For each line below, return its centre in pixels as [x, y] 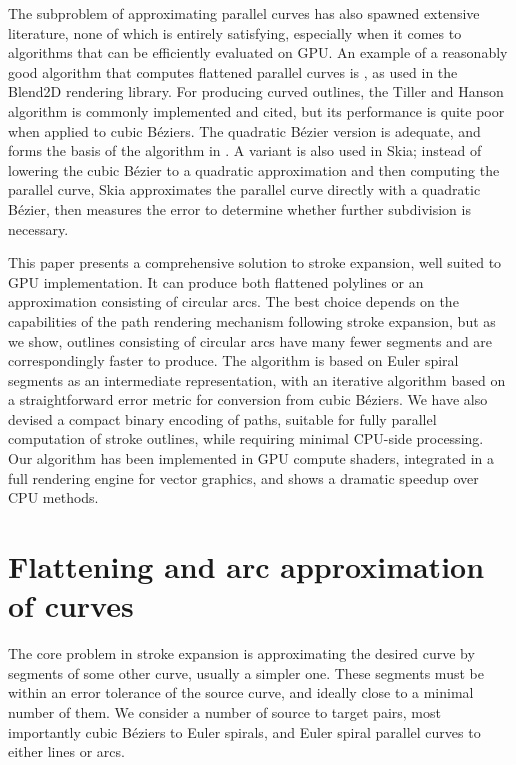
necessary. [38, 228]
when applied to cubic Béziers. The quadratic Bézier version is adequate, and [244, 130]
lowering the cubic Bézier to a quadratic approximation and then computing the [254, 169]
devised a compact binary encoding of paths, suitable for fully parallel [222, 418]
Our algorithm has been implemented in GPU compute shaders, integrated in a [251, 458]
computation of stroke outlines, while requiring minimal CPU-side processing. [246, 438]
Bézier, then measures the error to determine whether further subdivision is [239, 208]
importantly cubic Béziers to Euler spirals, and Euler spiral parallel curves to [244, 731]
